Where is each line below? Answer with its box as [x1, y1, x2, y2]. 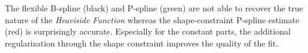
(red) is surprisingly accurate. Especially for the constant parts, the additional [5, 25, 291, 38]
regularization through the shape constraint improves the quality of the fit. [5, 36, 279, 49]
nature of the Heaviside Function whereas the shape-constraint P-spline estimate [5, 13, 300, 26]
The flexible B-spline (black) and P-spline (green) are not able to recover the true [5, 2, 303, 14]
